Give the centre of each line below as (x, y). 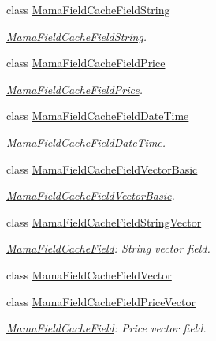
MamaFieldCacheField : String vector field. (108, 248)
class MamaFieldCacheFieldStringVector (104, 221)
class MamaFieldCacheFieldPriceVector (101, 301)
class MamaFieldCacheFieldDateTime (98, 116)
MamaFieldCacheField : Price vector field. (106, 328)
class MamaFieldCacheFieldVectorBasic (102, 169)
